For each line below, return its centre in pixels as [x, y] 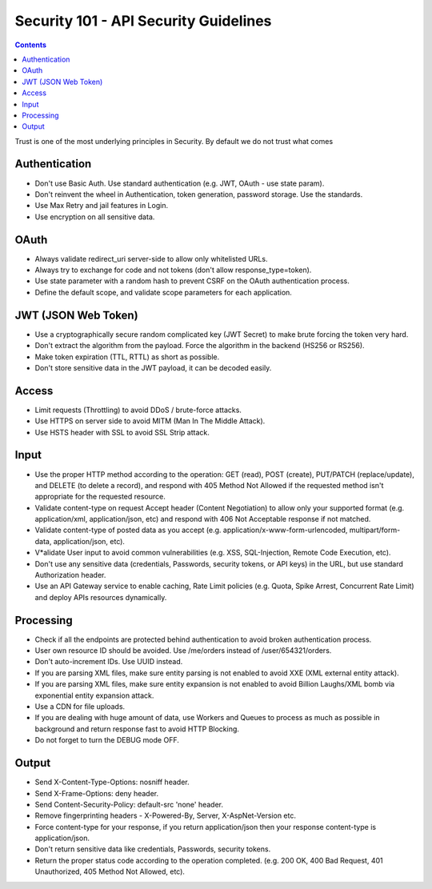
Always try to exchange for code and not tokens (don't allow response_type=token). [173, 270]
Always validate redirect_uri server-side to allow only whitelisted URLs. [151, 258]
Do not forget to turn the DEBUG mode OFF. [107, 740]
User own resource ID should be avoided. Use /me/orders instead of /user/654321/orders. [183, 651]
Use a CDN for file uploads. [80, 707]
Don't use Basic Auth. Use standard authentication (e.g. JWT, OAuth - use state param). [180, 183]
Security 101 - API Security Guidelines [143, 21]
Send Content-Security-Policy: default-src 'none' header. [129, 804]
